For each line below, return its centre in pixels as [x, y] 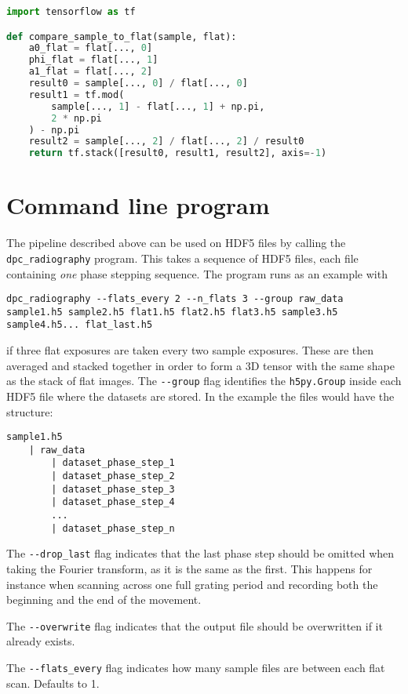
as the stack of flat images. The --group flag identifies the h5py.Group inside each [204, 381]
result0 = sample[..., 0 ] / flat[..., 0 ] [138, 84]
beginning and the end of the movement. [104, 600]
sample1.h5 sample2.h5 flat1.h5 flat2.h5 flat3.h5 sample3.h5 [172, 312]
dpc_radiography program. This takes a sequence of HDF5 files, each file [182, 258]
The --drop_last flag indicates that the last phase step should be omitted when [200, 553]
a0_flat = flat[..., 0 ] [91, 48]
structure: [30, 411]
